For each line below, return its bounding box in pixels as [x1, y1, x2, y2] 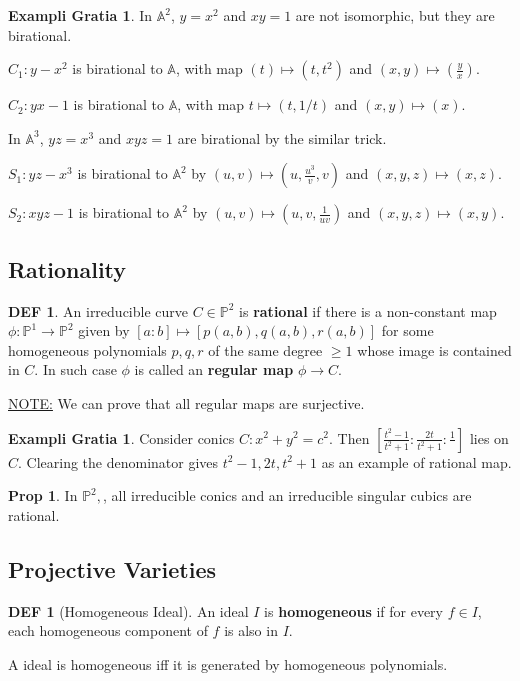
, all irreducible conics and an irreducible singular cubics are [103, 485, 472, 506]
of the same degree [208, 339, 323, 360]
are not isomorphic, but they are [295, 5, 495, 25]
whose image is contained [357, 339, 512, 360]
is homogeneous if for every [264, 600, 443, 621]
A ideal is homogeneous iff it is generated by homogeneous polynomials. [8, 653, 448, 674]
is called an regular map [134, 359, 294, 380]
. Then [328, 427, 370, 448]
